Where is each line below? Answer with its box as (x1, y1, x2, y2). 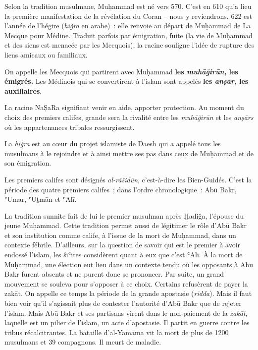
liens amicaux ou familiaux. (4, 49, 88, 59)
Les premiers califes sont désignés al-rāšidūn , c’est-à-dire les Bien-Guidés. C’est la (4, 174, 252, 184)
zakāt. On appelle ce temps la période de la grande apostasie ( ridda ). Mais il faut (4, 288, 252, 298)
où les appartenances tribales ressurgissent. (4, 121, 135, 132)
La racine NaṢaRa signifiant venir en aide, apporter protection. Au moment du (4, 102, 244, 113)
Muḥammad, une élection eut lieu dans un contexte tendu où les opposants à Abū (4, 259, 253, 269)
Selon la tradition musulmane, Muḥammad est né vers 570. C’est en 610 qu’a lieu (4, 1, 252, 11)
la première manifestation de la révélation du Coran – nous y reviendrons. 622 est (4, 10, 253, 21)
